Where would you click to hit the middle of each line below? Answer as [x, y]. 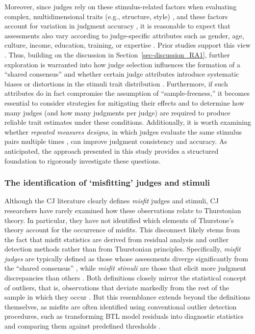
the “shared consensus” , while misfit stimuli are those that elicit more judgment [126, 268]
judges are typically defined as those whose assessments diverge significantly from [126, 258]
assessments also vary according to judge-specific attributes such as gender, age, [124, 35]
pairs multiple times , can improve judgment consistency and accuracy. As [116, 141]
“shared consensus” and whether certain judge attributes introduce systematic [122, 74]
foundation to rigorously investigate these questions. [83, 160]
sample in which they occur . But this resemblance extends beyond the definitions [127, 297]
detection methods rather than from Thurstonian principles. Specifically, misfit [123, 249]
